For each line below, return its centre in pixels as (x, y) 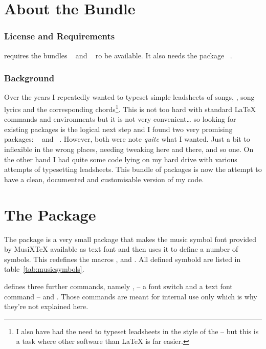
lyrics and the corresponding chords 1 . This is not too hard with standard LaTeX (130, 108)
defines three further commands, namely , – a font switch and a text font (118, 286)
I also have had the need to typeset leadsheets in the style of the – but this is (137, 331)
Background (29, 78)
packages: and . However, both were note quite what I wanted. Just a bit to (127, 139)
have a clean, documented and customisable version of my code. (104, 179)
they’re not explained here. (46, 306)
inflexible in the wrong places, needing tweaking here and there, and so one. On (129, 149)
